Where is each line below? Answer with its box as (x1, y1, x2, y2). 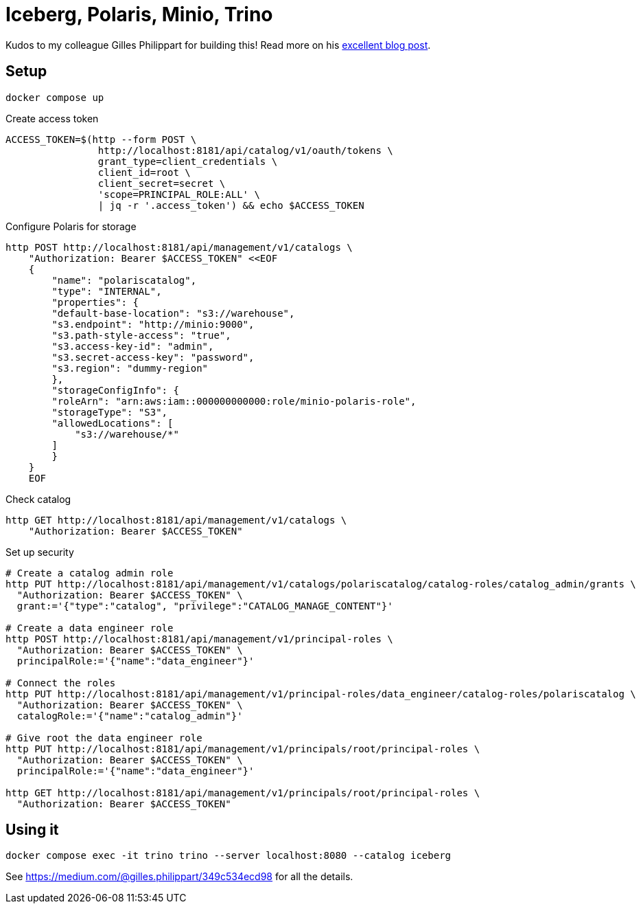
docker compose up (5, 91, 104, 103)
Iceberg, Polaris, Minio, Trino (5, 3, 273, 26)
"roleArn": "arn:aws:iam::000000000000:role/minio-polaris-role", (51, 395, 417, 407)
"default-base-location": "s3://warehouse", (51, 307, 295, 319)
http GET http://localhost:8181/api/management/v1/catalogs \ (5, 514, 347, 526)
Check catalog (5, 493, 71, 505)
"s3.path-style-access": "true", (51, 329, 231, 341)
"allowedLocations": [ (51, 417, 174, 429)
